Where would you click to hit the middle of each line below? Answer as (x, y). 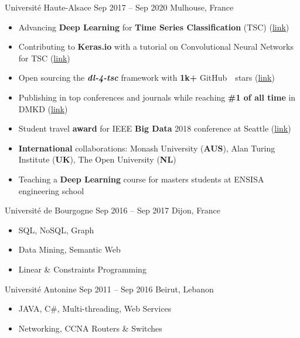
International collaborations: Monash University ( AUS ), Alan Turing (147, 148)
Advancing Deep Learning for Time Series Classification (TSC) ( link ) (154, 27)
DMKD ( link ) (43, 108)
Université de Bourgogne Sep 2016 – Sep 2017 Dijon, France (112, 210)
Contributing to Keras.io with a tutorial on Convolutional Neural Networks (156, 46)
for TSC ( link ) (44, 58)
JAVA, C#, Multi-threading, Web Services (95, 308)
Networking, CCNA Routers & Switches (90, 328)
